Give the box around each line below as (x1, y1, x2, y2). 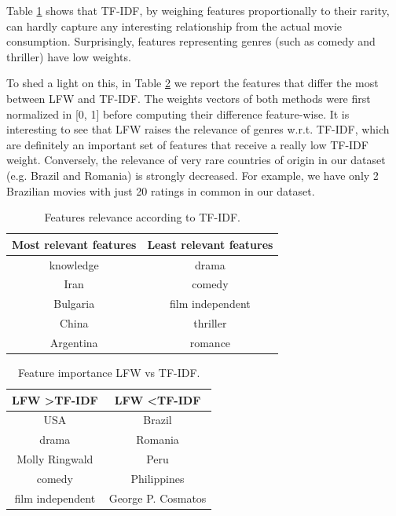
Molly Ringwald (16, 451, 93, 467)
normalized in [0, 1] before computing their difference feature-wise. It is (6, 105, 350, 122)
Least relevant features (147, 236, 273, 252)
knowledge (49, 256, 99, 273)
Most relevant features (12, 236, 137, 252)
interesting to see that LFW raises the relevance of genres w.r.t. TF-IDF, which (6, 121, 390, 137)
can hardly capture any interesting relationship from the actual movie (6, 17, 342, 34)
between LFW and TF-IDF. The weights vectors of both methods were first (6, 90, 371, 106)
